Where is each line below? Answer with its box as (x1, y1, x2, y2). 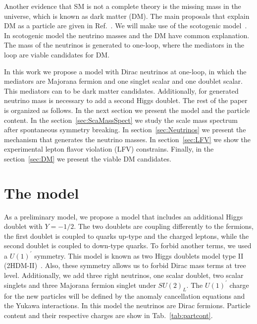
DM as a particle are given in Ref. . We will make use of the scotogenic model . (4, 20, 247, 31)
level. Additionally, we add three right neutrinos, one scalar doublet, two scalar (4, 270, 244, 280)
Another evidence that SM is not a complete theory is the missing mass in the (4, 1, 241, 11)
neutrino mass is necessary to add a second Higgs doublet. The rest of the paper (4, 95, 248, 106)
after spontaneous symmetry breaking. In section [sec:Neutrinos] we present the (4, 124, 246, 135)
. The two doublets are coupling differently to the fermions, (74, 221, 254, 231)
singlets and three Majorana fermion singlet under (4, 279, 156, 290)
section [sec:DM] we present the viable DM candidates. (4, 153, 171, 163)
